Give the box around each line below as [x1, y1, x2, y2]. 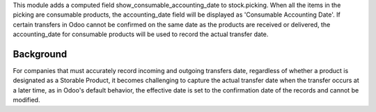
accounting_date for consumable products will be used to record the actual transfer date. [13, 30, 269, 38]
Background [13, 48, 68, 60]
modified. [13, 96, 40, 104]
